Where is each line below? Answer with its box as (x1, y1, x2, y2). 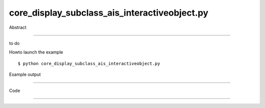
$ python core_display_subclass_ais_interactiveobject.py (18, 61, 160, 66)
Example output (9, 71, 41, 78)
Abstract (9, 24, 26, 30)
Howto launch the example (9, 49, 63, 55)
